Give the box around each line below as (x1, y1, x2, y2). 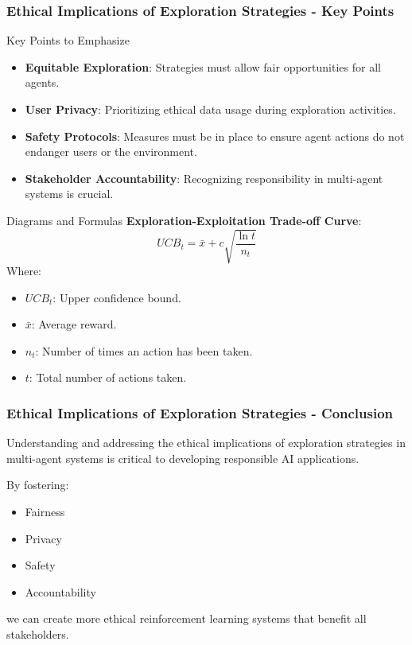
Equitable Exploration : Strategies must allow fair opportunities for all (25, 58, 381, 75)
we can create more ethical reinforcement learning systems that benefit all (6, 610, 367, 627)
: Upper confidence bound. (52, 289, 181, 305)
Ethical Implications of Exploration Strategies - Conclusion (6, 403, 394, 422)
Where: (6, 262, 41, 279)
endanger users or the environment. (25, 143, 197, 160)
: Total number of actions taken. (29, 369, 187, 386)
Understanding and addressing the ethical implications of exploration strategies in (6, 434, 406, 451)
